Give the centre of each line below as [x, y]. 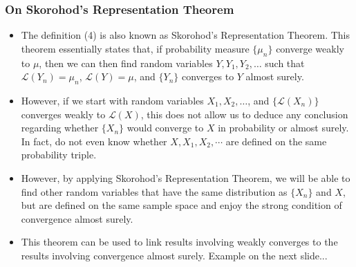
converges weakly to [63, 114]
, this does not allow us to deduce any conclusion [244, 114]
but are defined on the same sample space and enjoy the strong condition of [181, 205]
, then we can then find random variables [126, 63]
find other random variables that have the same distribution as [154, 191]
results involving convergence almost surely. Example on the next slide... [174, 255]
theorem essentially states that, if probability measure [135, 48]
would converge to [165, 128]
